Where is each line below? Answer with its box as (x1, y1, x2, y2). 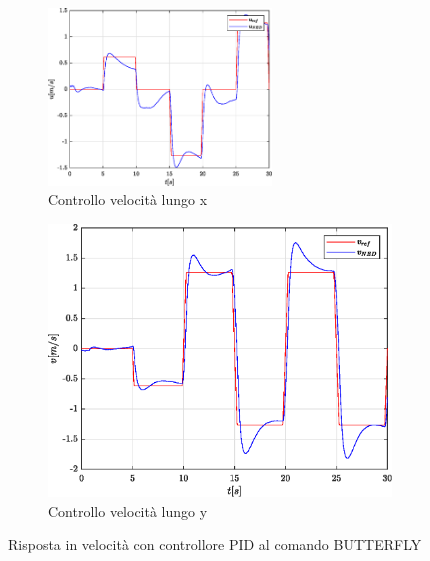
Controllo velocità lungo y (48, 500, 208, 521)
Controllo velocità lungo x (48, 189, 208, 210)
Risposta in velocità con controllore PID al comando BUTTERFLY (8, 534, 422, 555)
